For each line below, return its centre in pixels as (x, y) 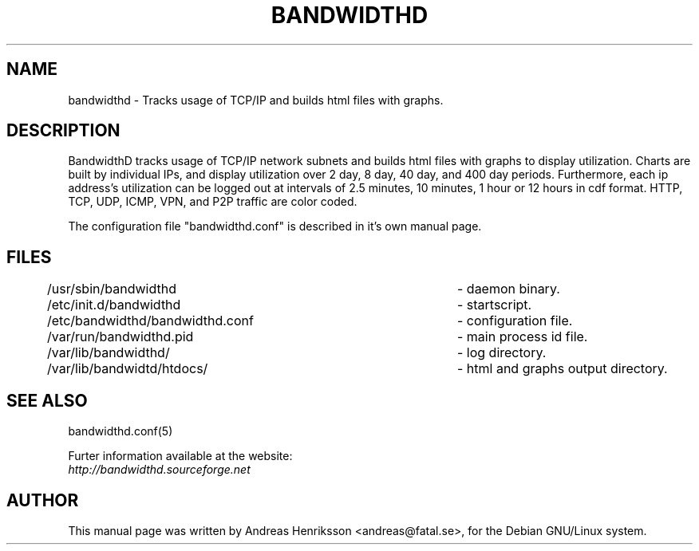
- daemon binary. (508, 289)
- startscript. (494, 305)
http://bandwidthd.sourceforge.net (159, 470)
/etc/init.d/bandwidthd (114, 305)
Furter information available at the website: (180, 456)
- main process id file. (522, 337)
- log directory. (502, 353)
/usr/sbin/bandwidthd (112, 289)
